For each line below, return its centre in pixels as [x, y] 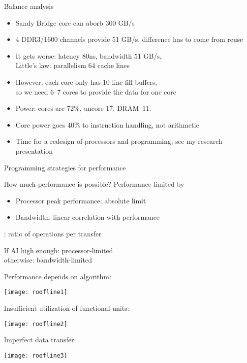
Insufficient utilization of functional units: [67, 308]
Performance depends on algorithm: [58, 276]
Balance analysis [29, 6]
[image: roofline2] [36, 324]
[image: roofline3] [36, 355]
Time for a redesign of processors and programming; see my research [119, 141]
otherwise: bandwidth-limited [48, 260]
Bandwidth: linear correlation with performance [88, 217]
